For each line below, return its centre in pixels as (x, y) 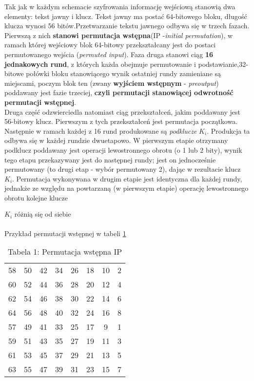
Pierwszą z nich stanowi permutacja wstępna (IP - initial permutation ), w (119, 35)
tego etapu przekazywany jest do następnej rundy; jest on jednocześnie (110, 159)
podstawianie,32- (223, 64)
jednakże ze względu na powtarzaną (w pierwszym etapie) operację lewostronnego (127, 188)
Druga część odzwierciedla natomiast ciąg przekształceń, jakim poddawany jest (123, 111)
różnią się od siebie (43, 214)
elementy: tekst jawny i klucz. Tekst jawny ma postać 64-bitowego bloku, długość (126, 16)
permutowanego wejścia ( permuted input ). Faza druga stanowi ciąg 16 (109, 54)
